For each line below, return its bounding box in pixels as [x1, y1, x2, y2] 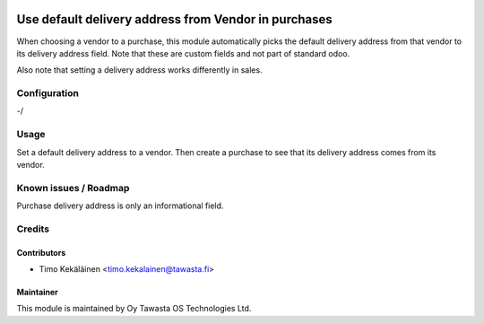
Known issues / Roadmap [16, 181, 130, 194]
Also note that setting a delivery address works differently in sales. [16, 65, 264, 75]
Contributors [16, 247, 66, 258]
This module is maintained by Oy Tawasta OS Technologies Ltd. [16, 303, 252, 314]
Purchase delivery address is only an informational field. [16, 200, 224, 211]
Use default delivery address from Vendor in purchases [16, 12, 333, 27]
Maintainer [16, 287, 58, 298]
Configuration [16, 87, 80, 100]
